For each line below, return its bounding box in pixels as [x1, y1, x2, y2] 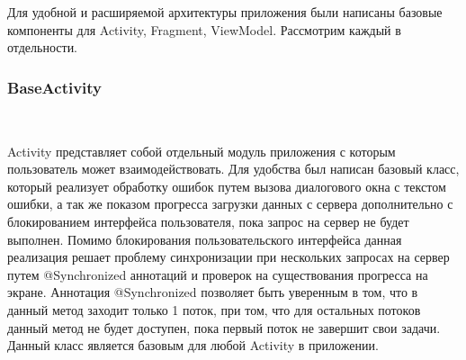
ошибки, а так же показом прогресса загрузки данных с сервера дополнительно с [7, 194, 453, 213]
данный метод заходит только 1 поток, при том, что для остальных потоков [7, 300, 421, 319]
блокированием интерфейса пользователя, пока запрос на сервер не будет [7, 211, 409, 230]
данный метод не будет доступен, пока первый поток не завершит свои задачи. [7, 318, 441, 337]
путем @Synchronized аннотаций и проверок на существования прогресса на [7, 265, 428, 283]
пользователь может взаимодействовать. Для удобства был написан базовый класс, [7, 159, 460, 178]
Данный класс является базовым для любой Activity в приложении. [7, 336, 379, 355]
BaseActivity [7, 76, 103, 98]
